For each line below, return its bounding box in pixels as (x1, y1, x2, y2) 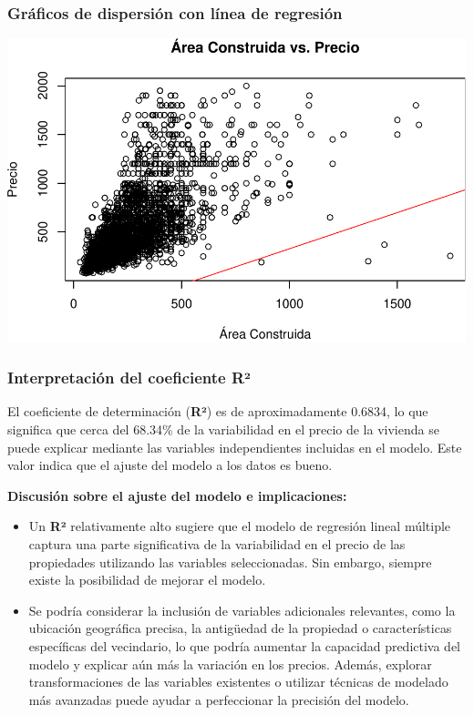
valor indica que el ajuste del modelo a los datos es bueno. (7, 455, 333, 475)
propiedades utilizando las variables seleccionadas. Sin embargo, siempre (28, 552, 432, 571)
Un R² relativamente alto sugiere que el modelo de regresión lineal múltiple (28, 516, 451, 536)
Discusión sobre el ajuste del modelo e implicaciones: (7, 485, 347, 505)
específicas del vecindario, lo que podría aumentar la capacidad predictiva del (28, 636, 461, 655)
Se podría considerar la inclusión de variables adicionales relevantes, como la (28, 600, 456, 619)
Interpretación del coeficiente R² (7, 366, 251, 389)
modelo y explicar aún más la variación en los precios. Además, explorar (28, 654, 432, 673)
